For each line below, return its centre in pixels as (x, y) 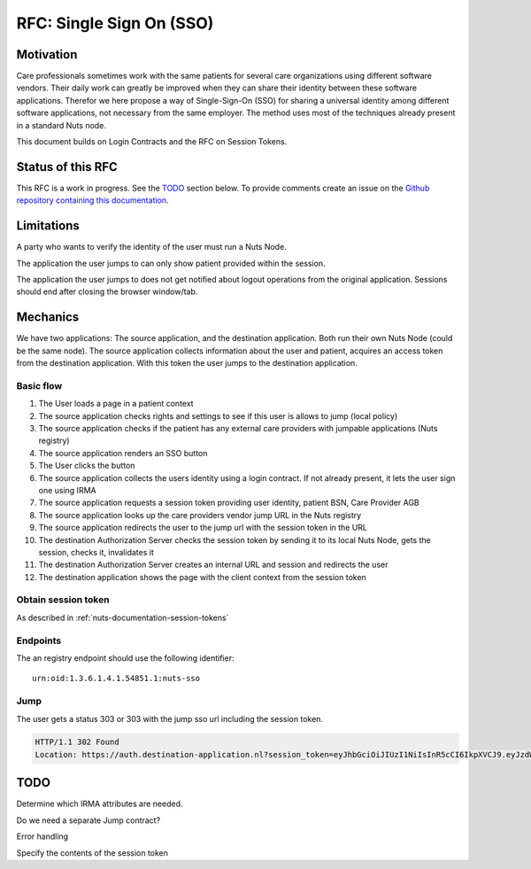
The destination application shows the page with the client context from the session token (202, 577)
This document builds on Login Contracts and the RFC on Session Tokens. (152, 142)
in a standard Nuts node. (61, 125)
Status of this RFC (67, 167)
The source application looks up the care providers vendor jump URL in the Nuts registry (200, 515)
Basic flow (39, 385)
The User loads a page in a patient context (116, 404)
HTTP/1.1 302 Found (77, 742)
